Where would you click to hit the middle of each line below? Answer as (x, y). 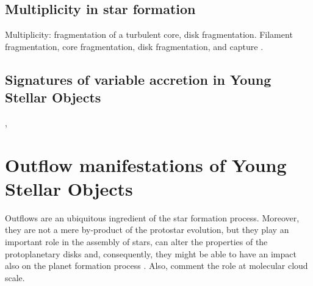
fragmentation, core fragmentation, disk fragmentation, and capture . (134, 46)
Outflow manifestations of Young (146, 164)
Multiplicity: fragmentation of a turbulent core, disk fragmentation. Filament (149, 34)
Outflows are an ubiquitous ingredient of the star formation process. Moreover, (152, 217)
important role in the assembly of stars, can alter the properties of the (136, 242)
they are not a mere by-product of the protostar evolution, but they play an (147, 230)
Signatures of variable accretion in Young (138, 79)
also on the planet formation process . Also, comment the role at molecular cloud (156, 266)
